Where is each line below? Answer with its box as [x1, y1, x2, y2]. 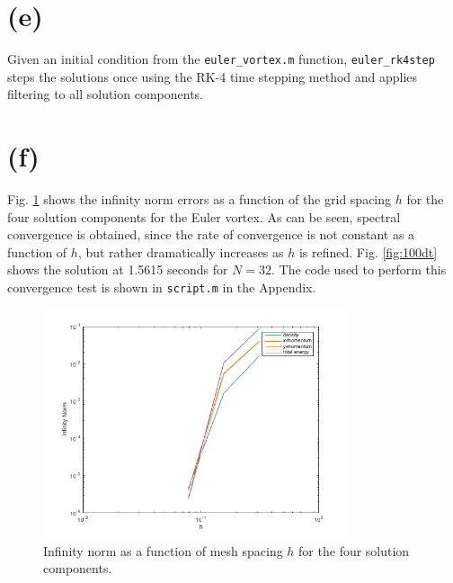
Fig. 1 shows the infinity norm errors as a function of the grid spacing [7, 190, 392, 209]
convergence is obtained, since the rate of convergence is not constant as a [7, 225, 415, 244]
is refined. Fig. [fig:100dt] [298, 242, 438, 261]
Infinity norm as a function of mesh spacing [43, 541, 283, 560]
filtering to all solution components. [7, 85, 203, 103]
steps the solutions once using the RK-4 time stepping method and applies [7, 67, 418, 85]
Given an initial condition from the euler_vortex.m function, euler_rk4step [7, 49, 435, 68]
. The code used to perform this [271, 260, 447, 279]
